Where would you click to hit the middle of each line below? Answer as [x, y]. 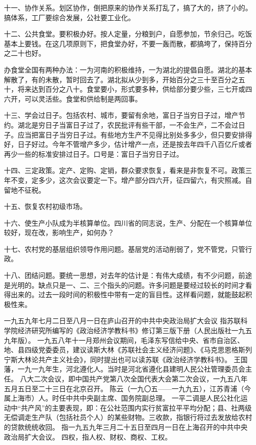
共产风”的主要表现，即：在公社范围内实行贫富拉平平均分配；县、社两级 [136, 407]
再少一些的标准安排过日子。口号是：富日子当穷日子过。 [94, 154]
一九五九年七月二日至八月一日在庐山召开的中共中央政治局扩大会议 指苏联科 [126, 321]
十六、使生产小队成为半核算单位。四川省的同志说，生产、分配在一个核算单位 [128, 222]
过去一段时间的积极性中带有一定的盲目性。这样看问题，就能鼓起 [142, 294]
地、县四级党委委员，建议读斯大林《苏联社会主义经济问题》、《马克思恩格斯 [125, 350]
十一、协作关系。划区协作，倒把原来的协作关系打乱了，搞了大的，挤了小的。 [128, 7]
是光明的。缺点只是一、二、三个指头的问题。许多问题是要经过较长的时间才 [125, 285]
